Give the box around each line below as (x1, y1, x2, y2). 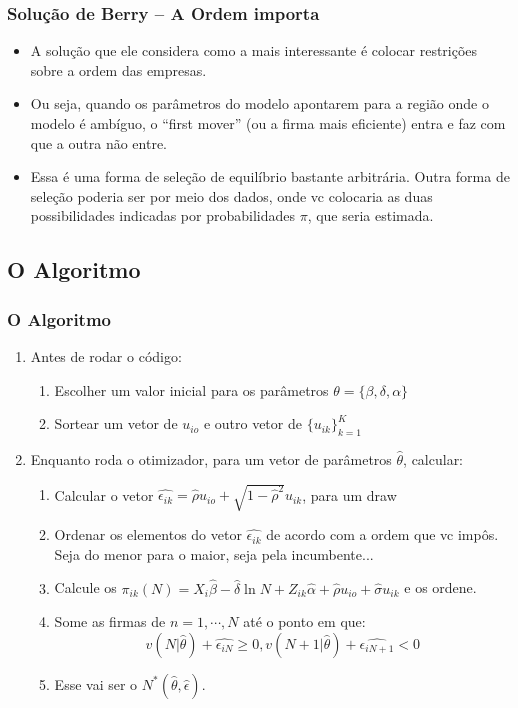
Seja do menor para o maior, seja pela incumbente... (54, 543, 374, 564)
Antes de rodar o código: (30, 345, 182, 366)
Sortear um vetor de (54, 413, 178, 434)
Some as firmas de (54, 611, 166, 632)
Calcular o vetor (54, 484, 154, 505)
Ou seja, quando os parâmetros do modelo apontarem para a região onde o (30, 93, 489, 114)
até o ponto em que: (243, 611, 366, 632)
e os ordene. (404, 577, 477, 598)
